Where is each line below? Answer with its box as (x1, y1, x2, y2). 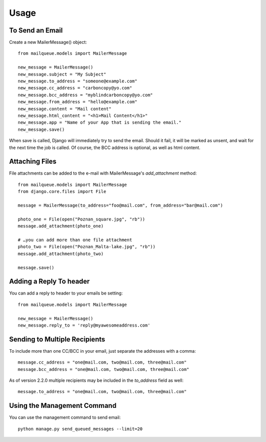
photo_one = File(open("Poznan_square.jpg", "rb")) (18, 216, 145, 222)
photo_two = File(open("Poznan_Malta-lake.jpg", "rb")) (18, 244, 156, 250)
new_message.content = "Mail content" (18, 106, 112, 111)
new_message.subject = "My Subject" (18, 72, 106, 77)
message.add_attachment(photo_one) (18, 223, 104, 229)
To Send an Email (9, 26, 63, 35)
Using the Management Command (9, 402, 117, 410)
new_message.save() (18, 126, 65, 132)
